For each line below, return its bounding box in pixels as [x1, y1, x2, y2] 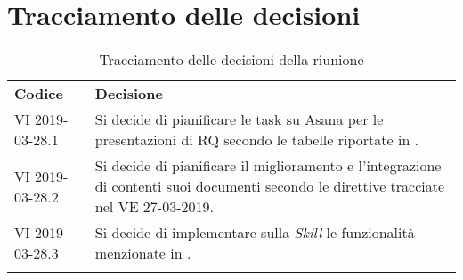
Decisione [94, 83, 163, 104]
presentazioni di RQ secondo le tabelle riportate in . [94, 129, 419, 151]
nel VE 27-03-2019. [94, 196, 214, 218]
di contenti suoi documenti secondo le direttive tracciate [94, 176, 445, 197]
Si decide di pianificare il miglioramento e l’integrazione [94, 155, 442, 177]
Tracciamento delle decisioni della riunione [99, 49, 364, 70]
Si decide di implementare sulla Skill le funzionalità [94, 222, 415, 243]
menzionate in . [94, 243, 191, 264]
